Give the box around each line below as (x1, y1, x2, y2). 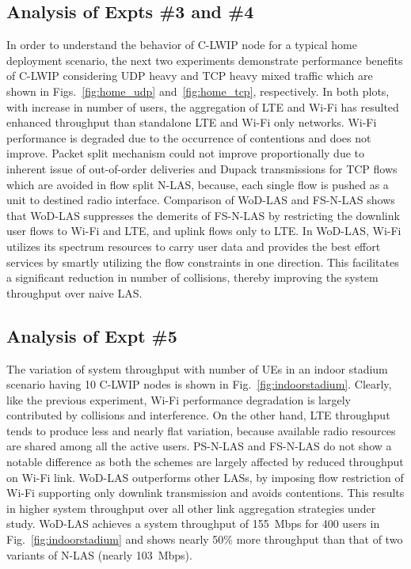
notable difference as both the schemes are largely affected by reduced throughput (6, 453, 404, 470)
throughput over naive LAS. (6, 284, 143, 301)
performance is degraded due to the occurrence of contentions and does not (6, 129, 371, 146)
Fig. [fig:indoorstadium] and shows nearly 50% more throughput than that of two (6, 531, 403, 548)
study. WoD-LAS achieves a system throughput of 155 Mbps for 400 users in (6, 515, 380, 532)
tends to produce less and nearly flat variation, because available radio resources (6, 422, 396, 438)
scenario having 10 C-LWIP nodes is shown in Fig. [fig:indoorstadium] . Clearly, (6, 376, 392, 393)
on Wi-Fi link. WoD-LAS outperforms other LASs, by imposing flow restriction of (6, 468, 404, 485)
